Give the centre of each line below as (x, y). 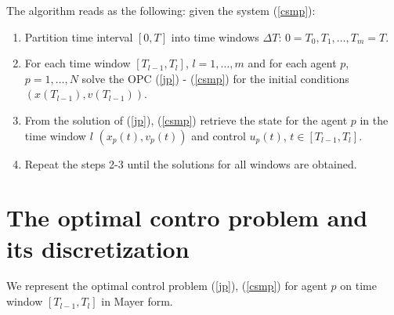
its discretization (98, 248)
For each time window (78, 63)
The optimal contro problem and (187, 217)
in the (374, 119)
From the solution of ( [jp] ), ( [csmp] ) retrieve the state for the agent (186, 119)
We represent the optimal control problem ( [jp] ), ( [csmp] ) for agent (167, 286)
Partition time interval (79, 36)
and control (219, 135)
